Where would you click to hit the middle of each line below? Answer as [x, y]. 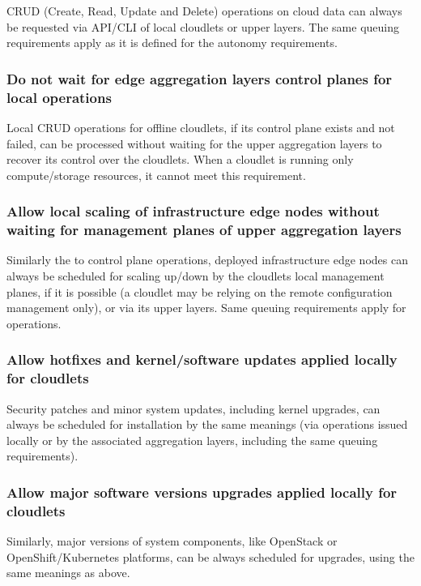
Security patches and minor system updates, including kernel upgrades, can [193, 408]
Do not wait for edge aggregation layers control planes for [200, 78]
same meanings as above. [68, 573]
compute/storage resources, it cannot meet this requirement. [156, 175]
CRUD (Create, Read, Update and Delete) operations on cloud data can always [204, 11]
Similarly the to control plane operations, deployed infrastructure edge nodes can [207, 260]
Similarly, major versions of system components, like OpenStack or [172, 541]
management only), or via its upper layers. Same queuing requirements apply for [206, 308]
